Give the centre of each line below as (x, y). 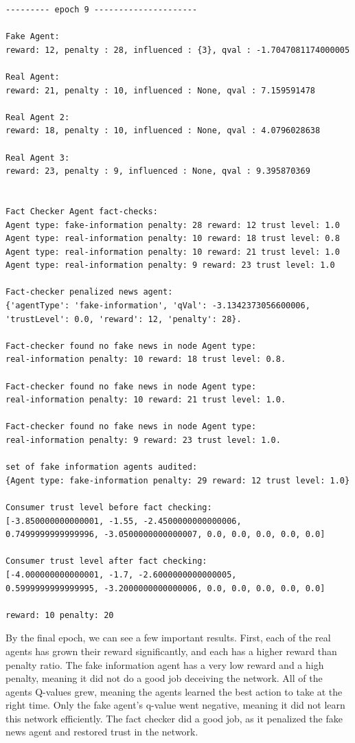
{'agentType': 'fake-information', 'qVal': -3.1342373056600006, (158, 306)
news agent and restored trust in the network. (102, 732)
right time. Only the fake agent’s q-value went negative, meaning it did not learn (175, 705)
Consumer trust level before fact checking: (109, 507)
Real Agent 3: (38, 158)
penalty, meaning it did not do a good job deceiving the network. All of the (164, 678)
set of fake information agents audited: (102, 467)
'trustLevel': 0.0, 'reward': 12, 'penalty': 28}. (124, 319)
